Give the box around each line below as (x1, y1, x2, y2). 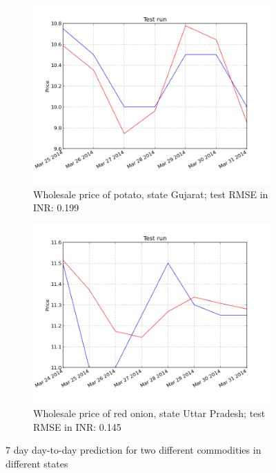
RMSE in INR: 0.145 (33, 419, 121, 434)
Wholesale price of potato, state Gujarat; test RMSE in (33, 186, 268, 201)
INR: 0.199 (33, 200, 79, 215)
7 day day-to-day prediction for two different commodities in (6, 443, 262, 457)
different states (6, 456, 68, 470)
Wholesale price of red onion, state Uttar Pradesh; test (33, 405, 266, 420)
